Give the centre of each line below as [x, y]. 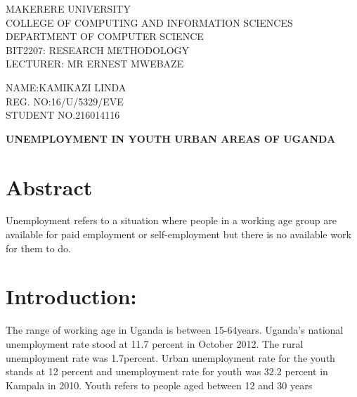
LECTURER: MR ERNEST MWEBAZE [95, 64]
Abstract [49, 187]
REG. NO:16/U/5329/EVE [65, 101]
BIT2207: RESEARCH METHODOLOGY [98, 50]
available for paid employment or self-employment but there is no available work [178, 234]
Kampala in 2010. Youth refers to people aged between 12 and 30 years [159, 385]
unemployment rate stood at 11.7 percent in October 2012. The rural [155, 343]
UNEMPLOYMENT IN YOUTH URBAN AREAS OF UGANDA [171, 138]
